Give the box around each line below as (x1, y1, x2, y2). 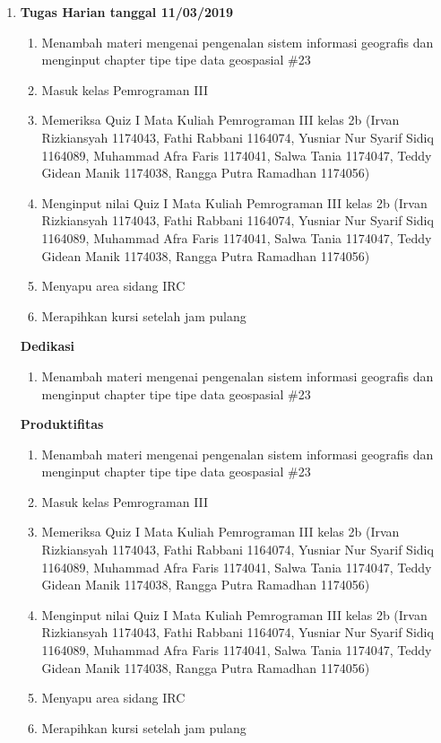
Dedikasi (20, 337, 75, 355)
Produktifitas (20, 415, 104, 433)
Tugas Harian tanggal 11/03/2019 (20, 3, 234, 21)
